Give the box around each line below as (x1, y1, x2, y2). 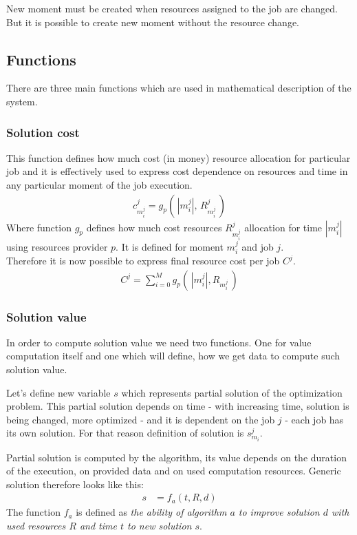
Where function (6, 220, 72, 234)
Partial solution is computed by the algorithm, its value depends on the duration (6, 450, 347, 464)
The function (6, 505, 61, 519)
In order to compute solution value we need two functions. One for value (6, 335, 312, 349)
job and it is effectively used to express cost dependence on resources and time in (6, 164, 348, 178)
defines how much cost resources (86, 220, 222, 234)
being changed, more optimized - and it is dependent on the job (6, 412, 275, 426)
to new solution (127, 518, 192, 532)
